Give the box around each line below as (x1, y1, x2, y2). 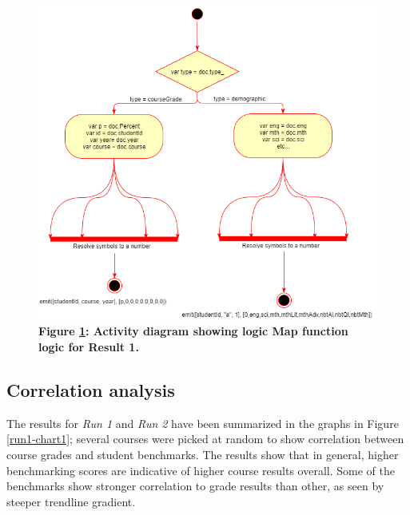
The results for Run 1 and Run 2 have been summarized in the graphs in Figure (6, 414, 399, 431)
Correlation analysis (6, 377, 175, 402)
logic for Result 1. (38, 338, 139, 355)
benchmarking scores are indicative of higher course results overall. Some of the (6, 462, 395, 478)
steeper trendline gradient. (6, 493, 136, 509)
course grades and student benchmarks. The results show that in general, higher (6, 446, 399, 462)
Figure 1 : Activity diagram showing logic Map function (38, 323, 348, 339)
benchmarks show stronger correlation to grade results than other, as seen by (6, 477, 384, 494)
